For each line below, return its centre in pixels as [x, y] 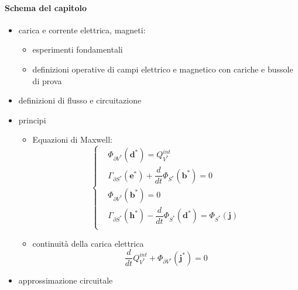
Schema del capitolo [46, 7]
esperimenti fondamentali [78, 49]
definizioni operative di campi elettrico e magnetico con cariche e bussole [163, 69]
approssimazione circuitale [66, 280]
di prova [47, 80]
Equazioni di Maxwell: [72, 139]
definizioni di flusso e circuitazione [80, 100]
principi [32, 120]
